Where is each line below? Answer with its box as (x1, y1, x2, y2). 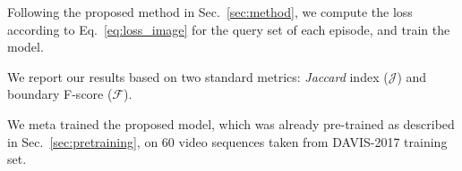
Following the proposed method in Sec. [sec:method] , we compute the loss (7, 3, 413, 20)
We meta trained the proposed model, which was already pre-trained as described (7, 114, 455, 133)
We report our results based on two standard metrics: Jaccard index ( (7, 67, 389, 85)
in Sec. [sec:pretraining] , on (7, 132, 158, 151)
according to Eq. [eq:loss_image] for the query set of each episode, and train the (7, 20, 450, 38)
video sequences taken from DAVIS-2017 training (178, 132, 448, 151)
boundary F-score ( (7, 85, 113, 103)
